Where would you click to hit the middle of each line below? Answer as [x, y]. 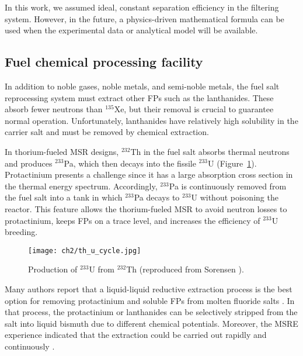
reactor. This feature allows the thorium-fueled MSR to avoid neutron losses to [146, 208]
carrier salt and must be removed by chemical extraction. [107, 132]
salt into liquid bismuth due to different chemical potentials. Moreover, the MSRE [151, 323]
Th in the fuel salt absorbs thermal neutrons [210, 151]
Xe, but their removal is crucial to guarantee [194, 109]
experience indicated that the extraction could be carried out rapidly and [136, 335]
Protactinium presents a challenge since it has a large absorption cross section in [149, 174]
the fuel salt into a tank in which [64, 197]
